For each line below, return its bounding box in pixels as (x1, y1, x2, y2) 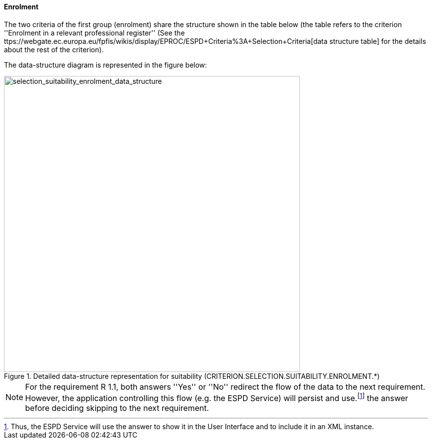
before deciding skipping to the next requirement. (25, 403, 209, 413)
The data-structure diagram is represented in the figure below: (4, 60, 207, 69)
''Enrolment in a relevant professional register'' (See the (4, 28, 185, 37)
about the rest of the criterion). (4, 45, 104, 54)
